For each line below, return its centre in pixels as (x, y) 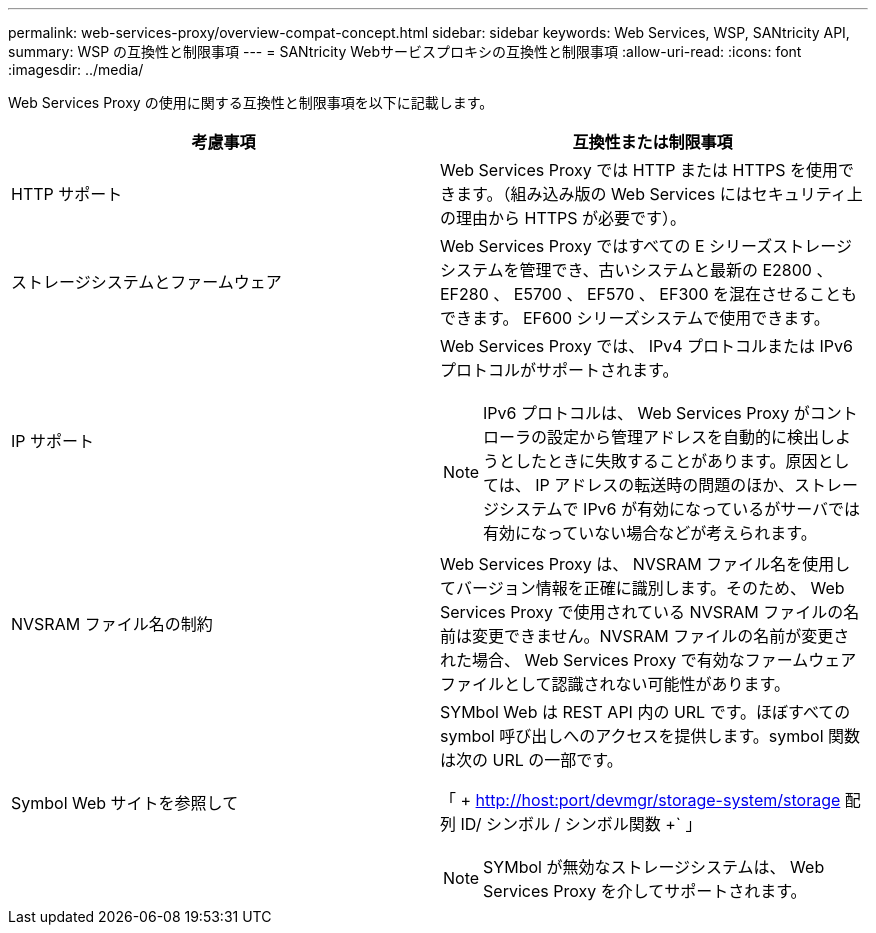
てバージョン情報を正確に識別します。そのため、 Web (642, 588)
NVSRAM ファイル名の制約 (112, 624)
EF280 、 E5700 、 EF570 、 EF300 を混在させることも (649, 294)
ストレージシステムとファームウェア (146, 282)
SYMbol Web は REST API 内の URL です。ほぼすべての (645, 712)
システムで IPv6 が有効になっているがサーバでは (680, 509)
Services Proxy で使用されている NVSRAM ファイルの (642, 612)
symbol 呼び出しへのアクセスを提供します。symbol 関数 (650, 736)
